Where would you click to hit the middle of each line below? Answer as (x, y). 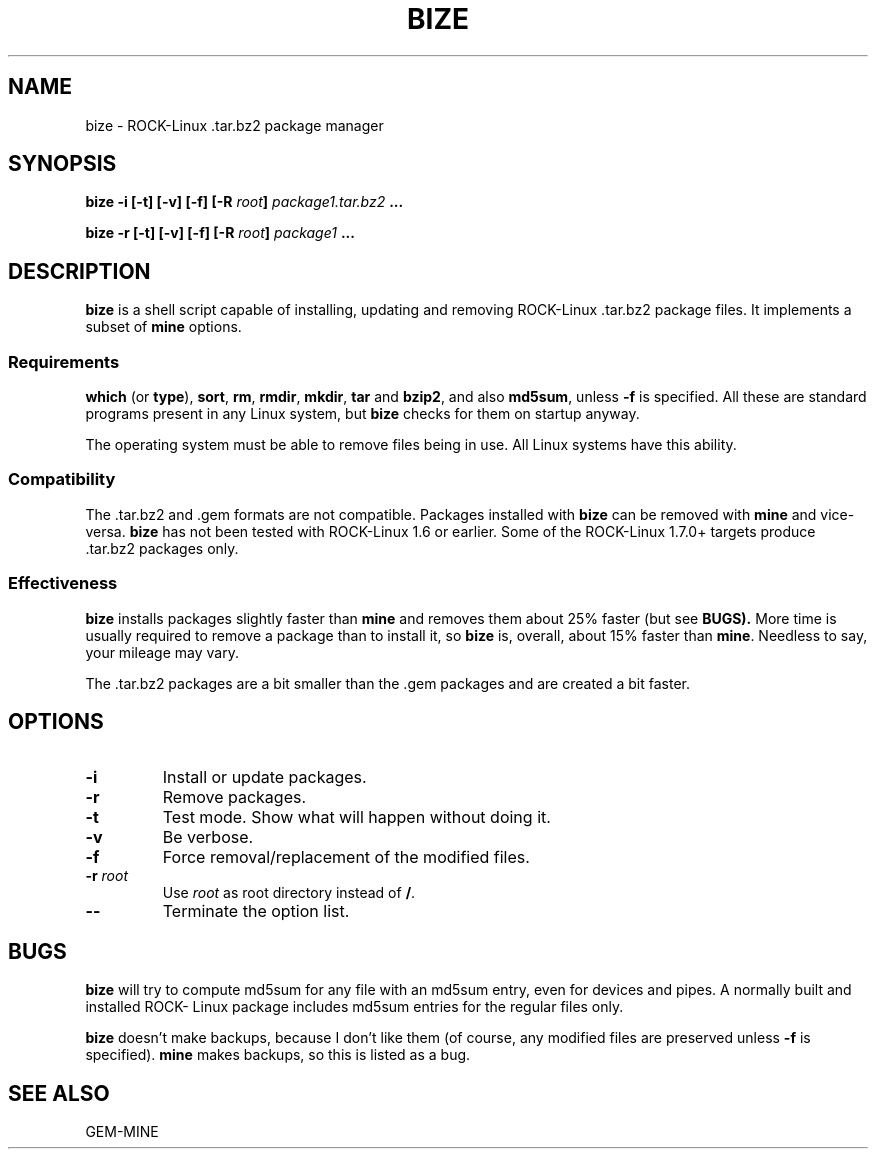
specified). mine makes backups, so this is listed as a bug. (278, 1055)
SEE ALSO (59, 1093)
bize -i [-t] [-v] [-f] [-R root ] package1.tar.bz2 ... (244, 202)
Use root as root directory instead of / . (289, 893)
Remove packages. (234, 797)
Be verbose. (208, 837)
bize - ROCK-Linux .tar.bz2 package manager (234, 125)
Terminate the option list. (256, 911)
